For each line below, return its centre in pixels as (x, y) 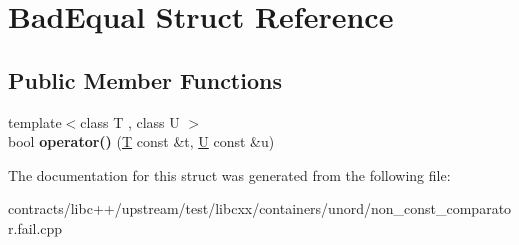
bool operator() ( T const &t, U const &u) (141, 141)
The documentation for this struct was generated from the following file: (229, 174)
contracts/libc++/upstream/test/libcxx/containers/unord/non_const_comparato (260, 208)
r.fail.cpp (35, 227)
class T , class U (130, 121)
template (35, 121)
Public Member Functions (145, 79)
